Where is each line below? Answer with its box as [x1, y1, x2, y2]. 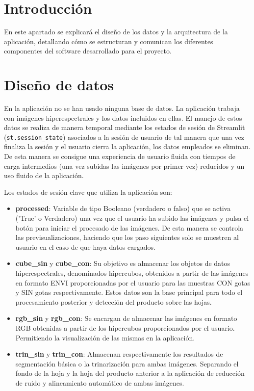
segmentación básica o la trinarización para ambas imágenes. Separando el [15, 358, 239, 368]
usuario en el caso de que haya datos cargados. [15, 241, 155, 252]
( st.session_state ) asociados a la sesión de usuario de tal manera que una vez [4, 131, 244, 142]
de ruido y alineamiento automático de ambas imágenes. [15, 377, 184, 388]
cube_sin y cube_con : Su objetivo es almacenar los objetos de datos [15, 258, 230, 268]
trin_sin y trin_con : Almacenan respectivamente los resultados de [15, 349, 223, 359]
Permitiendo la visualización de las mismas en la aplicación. [15, 332, 195, 342]
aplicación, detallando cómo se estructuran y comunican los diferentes [4, 36, 213, 46]
